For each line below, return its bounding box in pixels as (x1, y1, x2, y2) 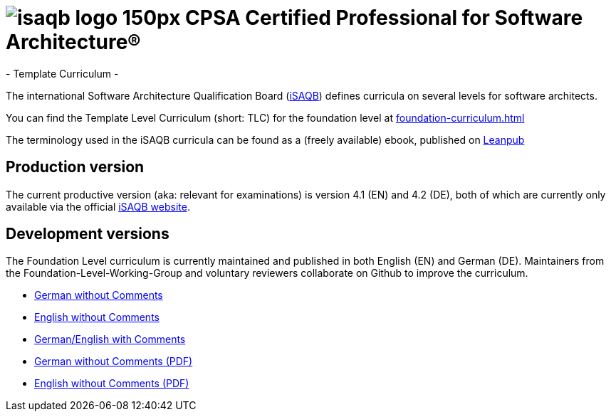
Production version (6, 158, 145, 176)
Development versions (6, 225, 169, 243)
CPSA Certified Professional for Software (185, 6, 583, 30)
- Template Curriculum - (6, 67, 119, 80)
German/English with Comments (34, 333, 186, 346)
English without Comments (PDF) (34, 377, 189, 390)
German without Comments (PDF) (34, 355, 193, 368)
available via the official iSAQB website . (6, 200, 190, 213)
